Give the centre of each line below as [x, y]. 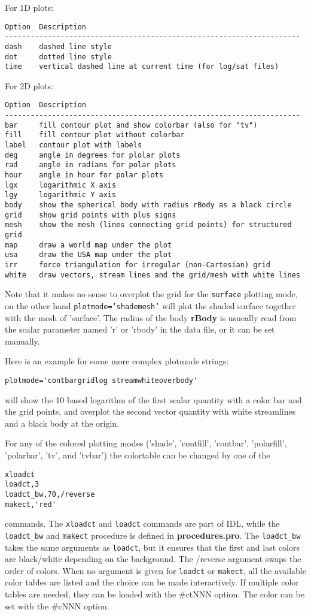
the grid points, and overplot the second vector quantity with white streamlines [150, 411]
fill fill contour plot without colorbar [95, 135]
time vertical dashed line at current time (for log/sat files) [142, 67]
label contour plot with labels [74, 145]
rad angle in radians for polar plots [91, 165]
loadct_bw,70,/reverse [50, 494]
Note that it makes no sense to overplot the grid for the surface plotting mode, [151, 294]
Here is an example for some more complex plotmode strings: [117, 361]
